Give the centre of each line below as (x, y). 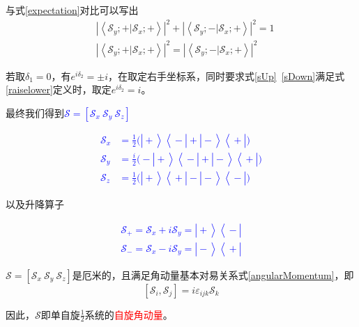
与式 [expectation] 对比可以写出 (72, 10)
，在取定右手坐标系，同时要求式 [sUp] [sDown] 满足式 (227, 75)
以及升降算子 (35, 204)
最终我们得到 (35, 112)
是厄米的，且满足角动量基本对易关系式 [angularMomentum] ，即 (213, 274)
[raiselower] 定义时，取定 (59, 89)
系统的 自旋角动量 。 (129, 314)
